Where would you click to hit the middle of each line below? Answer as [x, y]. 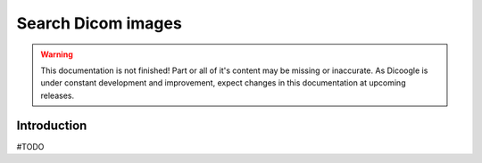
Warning [57, 54]
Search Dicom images [99, 23]
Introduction [52, 125]
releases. [58, 95]
